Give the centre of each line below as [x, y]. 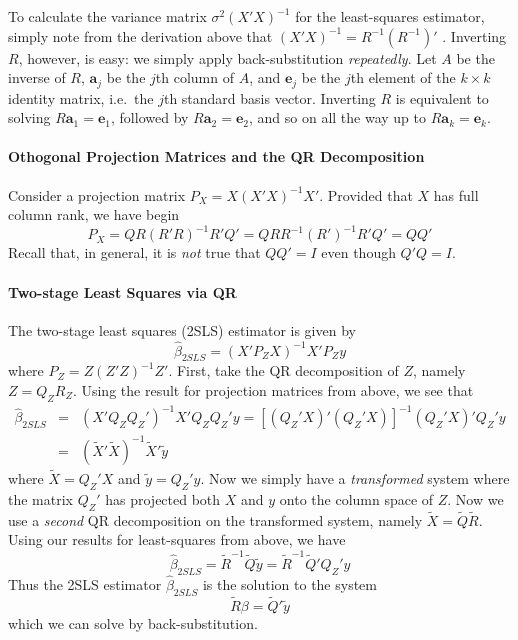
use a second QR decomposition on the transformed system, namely [215, 519]
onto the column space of [356, 498]
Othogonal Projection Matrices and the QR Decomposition [216, 156]
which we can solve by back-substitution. [133, 622]
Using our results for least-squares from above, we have [177, 539]
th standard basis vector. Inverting [269, 97]
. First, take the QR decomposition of [283, 370]
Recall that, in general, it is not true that [134, 252]
